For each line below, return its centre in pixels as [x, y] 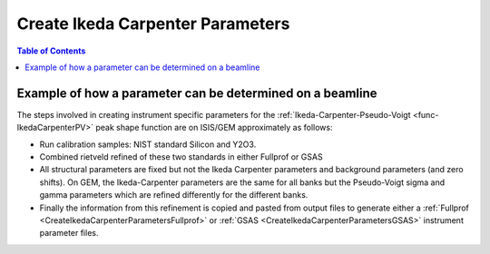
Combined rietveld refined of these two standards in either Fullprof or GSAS [181, 157]
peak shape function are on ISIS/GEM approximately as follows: [214, 128]
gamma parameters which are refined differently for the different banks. [174, 195]
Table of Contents [51, 51]
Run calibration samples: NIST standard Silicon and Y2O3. [148, 144]
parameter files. [69, 233]
